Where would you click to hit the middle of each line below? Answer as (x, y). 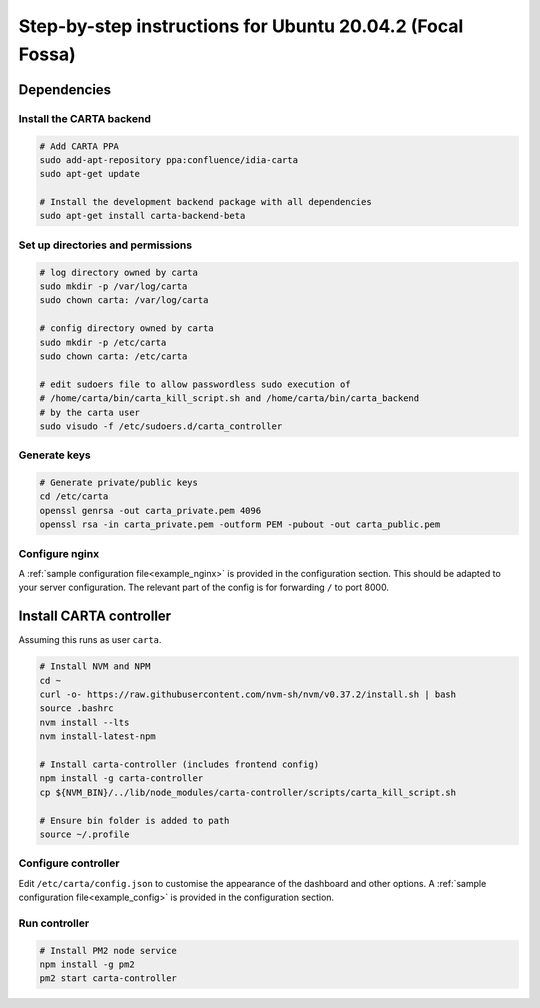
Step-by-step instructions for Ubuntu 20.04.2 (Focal (241, 26)
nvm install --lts (84, 722)
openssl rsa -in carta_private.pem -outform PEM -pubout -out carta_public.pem (240, 524)
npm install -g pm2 (87, 964)
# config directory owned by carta (126, 328)
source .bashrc (76, 708)
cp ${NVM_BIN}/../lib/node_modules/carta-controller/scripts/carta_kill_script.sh (248, 792)
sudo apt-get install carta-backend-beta (142, 216)
